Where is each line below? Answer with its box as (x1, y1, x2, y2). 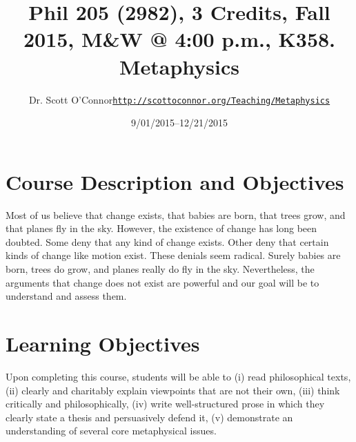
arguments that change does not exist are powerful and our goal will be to (6, 275, 319, 289)
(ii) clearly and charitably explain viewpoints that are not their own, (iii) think (6, 383, 340, 397)
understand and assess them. (6, 289, 127, 303)
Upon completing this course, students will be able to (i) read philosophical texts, (6, 369, 351, 383)
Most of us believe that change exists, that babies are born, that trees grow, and (6, 207, 346, 222)
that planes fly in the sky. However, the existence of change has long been (6, 221, 317, 236)
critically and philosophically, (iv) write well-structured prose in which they (6, 396, 325, 411)
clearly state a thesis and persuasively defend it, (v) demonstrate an (6, 410, 293, 424)
